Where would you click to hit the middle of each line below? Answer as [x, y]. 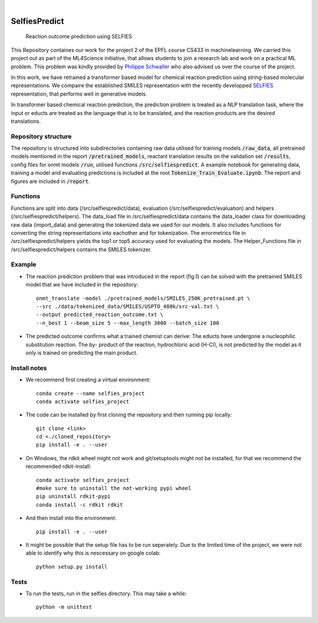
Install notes [29, 368]
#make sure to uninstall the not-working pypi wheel [114, 488]
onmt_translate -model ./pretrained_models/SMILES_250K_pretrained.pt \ [143, 298]
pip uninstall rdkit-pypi [74, 496]
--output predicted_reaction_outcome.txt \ [100, 315]
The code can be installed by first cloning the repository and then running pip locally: [129, 415]
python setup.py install [72, 567]
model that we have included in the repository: [82, 285]
